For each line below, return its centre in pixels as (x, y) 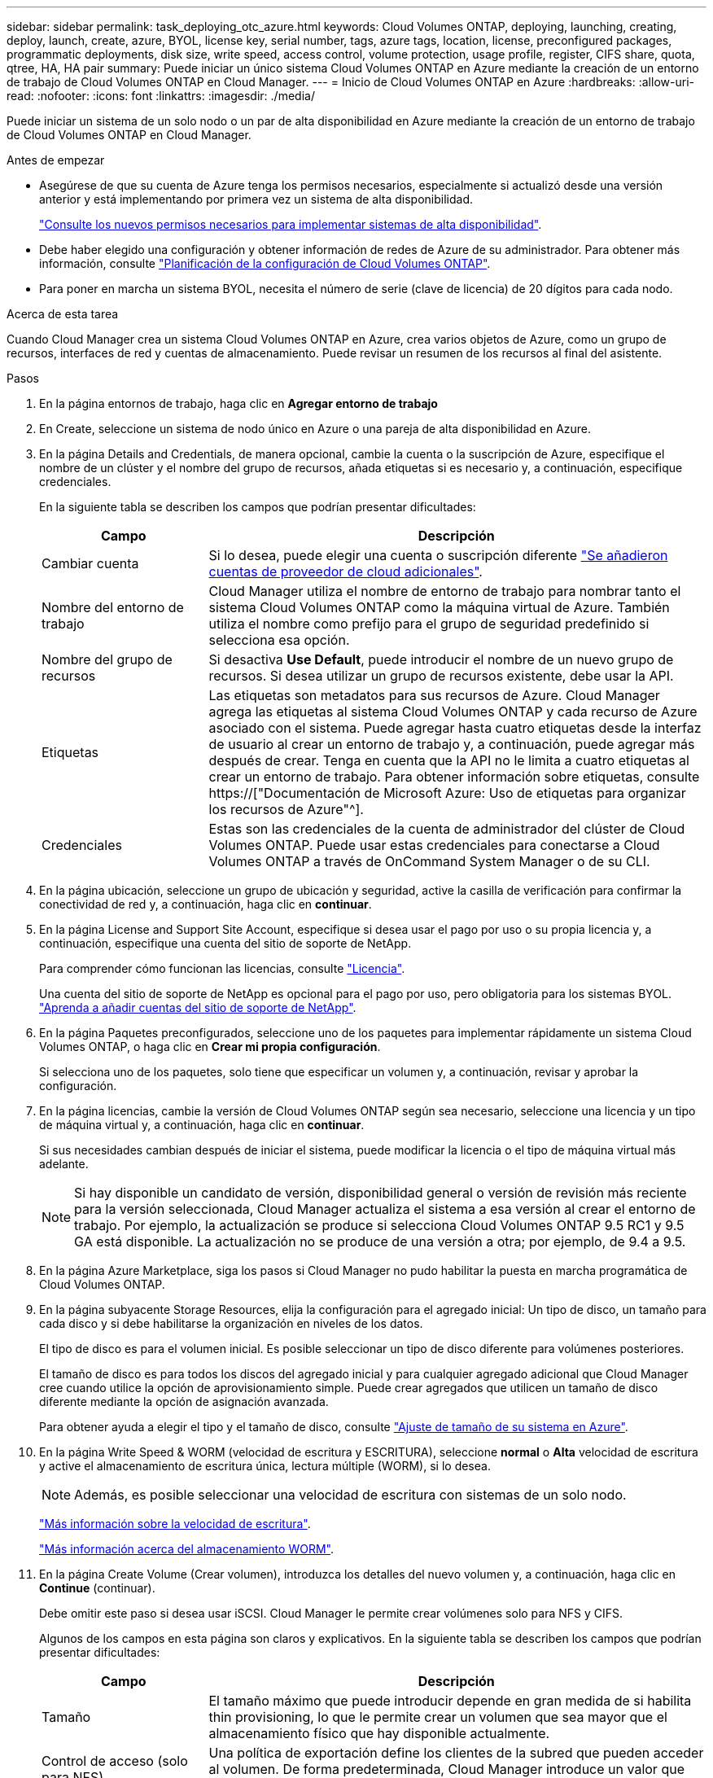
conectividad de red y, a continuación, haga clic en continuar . (206, 904)
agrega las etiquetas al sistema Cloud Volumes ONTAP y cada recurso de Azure (453, 712)
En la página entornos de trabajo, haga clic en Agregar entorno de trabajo (238, 403)
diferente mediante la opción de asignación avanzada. (184, 1401)
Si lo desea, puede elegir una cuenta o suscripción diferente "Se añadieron (438, 555)
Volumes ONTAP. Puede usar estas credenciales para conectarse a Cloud (434, 845)
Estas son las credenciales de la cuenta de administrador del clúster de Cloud (447, 829)
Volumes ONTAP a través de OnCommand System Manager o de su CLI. (429, 861)
